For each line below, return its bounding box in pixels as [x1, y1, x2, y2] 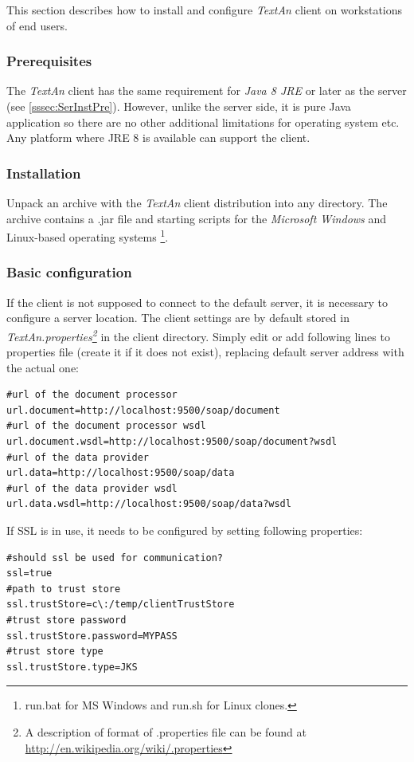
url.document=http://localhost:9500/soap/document [6, 404, 280, 416]
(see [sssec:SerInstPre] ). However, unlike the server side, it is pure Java [6, 98, 351, 114]
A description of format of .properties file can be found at [25, 723, 307, 740]
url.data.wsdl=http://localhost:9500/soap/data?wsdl [6, 498, 291, 510]
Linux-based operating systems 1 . [6, 226, 169, 245]
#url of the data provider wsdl [6, 482, 178, 494]
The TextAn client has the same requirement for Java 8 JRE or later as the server [6, 82, 407, 99]
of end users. [6, 17, 68, 33]
